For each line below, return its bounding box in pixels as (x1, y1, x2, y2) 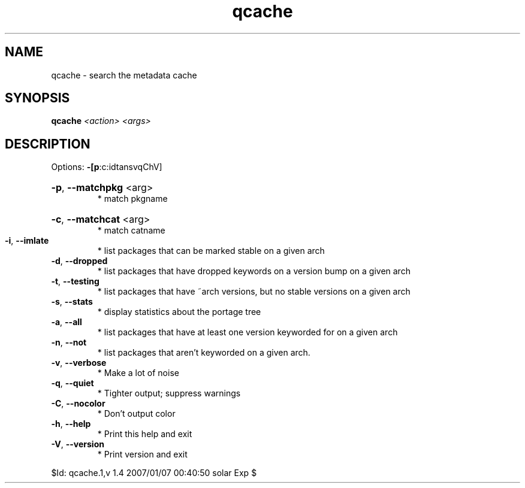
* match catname (97, 225, 165, 236)
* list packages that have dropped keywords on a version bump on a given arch (97, 266, 411, 277)
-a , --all (51, 317, 82, 328)
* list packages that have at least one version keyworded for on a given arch (97, 327, 398, 338)
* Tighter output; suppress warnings (97, 388, 241, 399)
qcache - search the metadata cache (51, 69, 197, 80)
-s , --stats (51, 296, 93, 307)
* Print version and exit (97, 449, 188, 460)
